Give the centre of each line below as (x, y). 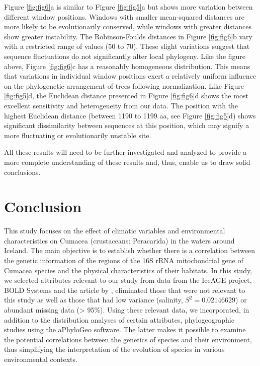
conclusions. (22, 172)
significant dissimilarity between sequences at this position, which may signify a (127, 125)
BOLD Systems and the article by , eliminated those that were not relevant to (125, 290)
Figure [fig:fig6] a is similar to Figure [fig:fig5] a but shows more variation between (128, 7)
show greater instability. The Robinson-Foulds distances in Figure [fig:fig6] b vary (128, 36)
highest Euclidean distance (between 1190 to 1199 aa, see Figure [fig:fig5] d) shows (130, 115)
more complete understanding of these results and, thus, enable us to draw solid (127, 162)
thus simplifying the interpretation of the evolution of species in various (114, 349)
